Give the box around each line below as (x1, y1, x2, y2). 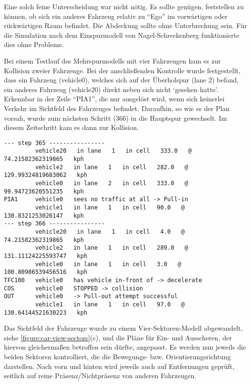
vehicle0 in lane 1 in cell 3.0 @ (35, 260, 182, 268)
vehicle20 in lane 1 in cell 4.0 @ (35, 228, 185, 235)
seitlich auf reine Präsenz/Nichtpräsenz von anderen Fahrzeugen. (4, 370, 197, 381)
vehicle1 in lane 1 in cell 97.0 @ (35, 301, 185, 308)
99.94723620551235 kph (4, 188, 84, 195)
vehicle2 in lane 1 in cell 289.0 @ (35, 244, 188, 252)
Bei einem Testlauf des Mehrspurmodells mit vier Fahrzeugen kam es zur (4, 55, 221, 65)
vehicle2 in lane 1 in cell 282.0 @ (35, 163, 188, 171)
